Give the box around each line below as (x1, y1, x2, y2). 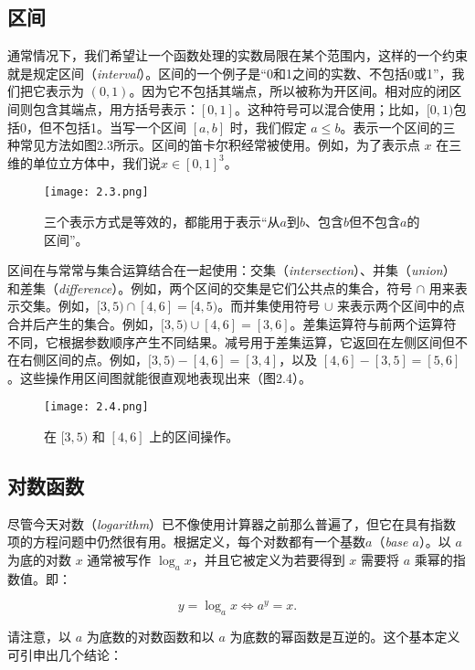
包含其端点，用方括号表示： (32, 99, 199, 118)
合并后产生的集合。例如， (7, 314, 161, 333)
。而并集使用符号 (217, 296, 321, 315)
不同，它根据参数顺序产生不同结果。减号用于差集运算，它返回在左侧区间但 (7, 332, 455, 351)
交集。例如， (19, 296, 97, 315)
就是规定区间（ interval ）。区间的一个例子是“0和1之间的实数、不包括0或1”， (7, 63, 452, 82)
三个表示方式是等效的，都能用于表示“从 (44, 212, 280, 231)
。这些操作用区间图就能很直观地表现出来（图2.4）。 (7, 367, 311, 387)
